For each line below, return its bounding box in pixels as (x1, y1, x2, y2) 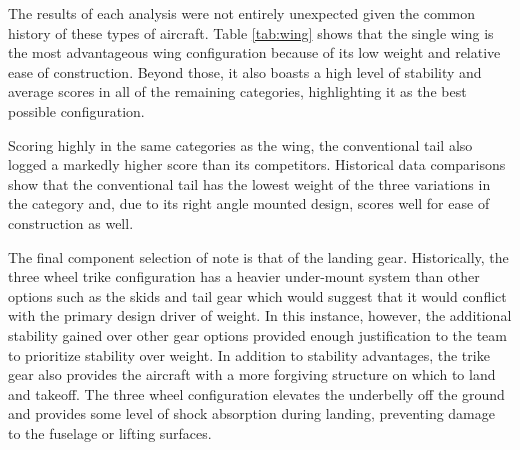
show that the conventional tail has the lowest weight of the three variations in (8, 173, 491, 194)
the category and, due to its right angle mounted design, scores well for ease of (8, 193, 490, 214)
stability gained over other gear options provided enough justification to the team (8, 324, 507, 345)
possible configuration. (8, 100, 145, 121)
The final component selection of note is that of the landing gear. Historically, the (8, 246, 509, 267)
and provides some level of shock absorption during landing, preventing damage (8, 403, 496, 424)
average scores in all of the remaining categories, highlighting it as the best (8, 81, 467, 102)
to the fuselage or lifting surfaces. (8, 422, 212, 443)
